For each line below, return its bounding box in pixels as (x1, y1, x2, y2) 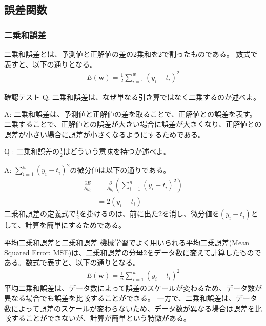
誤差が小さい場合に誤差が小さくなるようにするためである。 (4, 128, 205, 139)
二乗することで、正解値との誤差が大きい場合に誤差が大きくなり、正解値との (4, 118, 262, 129)
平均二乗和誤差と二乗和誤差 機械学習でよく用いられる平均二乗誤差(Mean (4, 237, 249, 248)
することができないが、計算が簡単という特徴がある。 (11, 313, 191, 323)
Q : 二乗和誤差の (4, 146, 60, 157)
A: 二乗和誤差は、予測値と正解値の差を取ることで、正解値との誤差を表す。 (4, 108, 257, 119)
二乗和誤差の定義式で (4, 208, 76, 219)
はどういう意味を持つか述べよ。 (63, 146, 171, 157)
